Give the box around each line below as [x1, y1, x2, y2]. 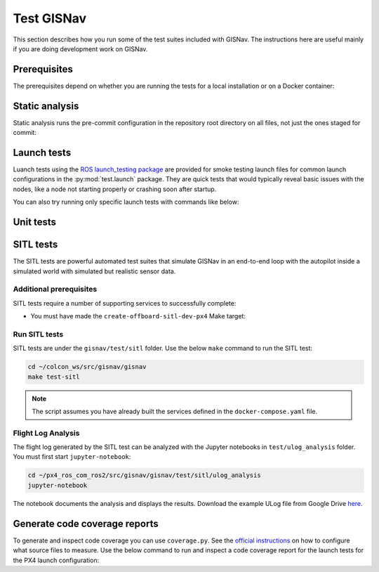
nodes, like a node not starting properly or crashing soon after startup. [13, 185, 217, 193]
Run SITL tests [13, 329, 64, 339]
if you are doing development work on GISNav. [13, 44, 148, 53]
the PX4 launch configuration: [13, 556, 100, 564]
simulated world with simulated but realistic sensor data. [13, 267, 176, 275]
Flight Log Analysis [13, 428, 80, 438]
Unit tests [13, 216, 56, 228]
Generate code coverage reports [13, 517, 159, 530]
